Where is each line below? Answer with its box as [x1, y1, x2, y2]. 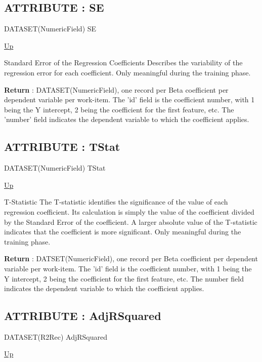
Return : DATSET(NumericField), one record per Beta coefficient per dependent [4, 253, 258, 264]
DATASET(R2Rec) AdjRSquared [4, 331, 108, 342]
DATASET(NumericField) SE [4, 23, 97, 34]
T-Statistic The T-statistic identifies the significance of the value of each [4, 196, 228, 207]
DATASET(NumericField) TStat [4, 163, 106, 173]
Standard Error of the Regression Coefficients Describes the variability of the [4, 57, 243, 68]
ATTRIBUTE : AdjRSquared [4, 308, 161, 324]
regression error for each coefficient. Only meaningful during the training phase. [4, 67, 251, 77]
